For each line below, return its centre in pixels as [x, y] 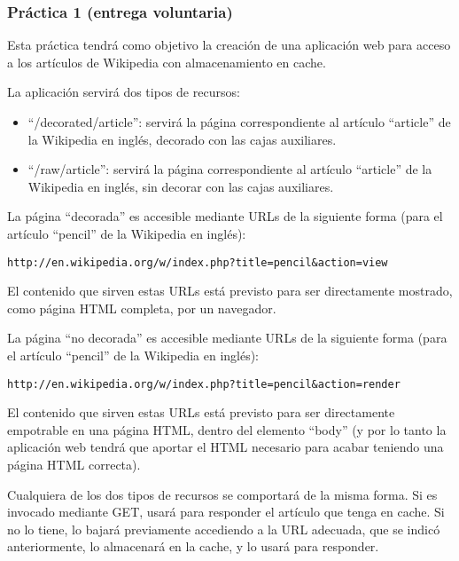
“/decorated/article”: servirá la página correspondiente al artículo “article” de [239, 122]
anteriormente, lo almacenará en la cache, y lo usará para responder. [193, 546]
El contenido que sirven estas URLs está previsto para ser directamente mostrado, [230, 291]
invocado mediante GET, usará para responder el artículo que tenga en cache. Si [226, 512]
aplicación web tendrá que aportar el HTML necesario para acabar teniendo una [226, 447]
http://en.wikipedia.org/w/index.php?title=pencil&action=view [198, 262]
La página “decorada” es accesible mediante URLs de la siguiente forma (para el [225, 216]
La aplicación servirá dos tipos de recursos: [124, 92]
